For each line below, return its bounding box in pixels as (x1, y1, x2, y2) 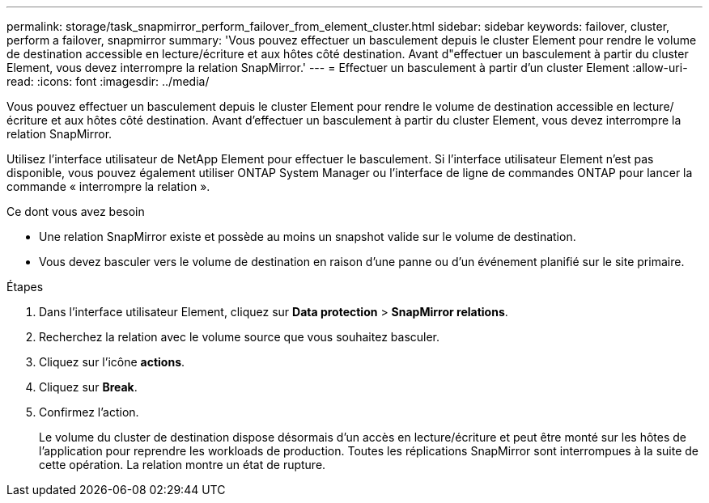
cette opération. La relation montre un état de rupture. (39, 458, 326, 471)
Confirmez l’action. (39, 405, 139, 419)
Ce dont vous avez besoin (6, 205, 145, 218)
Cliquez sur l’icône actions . (39, 355, 185, 369)
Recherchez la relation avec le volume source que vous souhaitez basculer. (39, 330, 440, 344)
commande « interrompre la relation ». (6, 180, 210, 193)
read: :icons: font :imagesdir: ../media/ (6, 74, 210, 88)
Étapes (6, 280, 44, 294)
